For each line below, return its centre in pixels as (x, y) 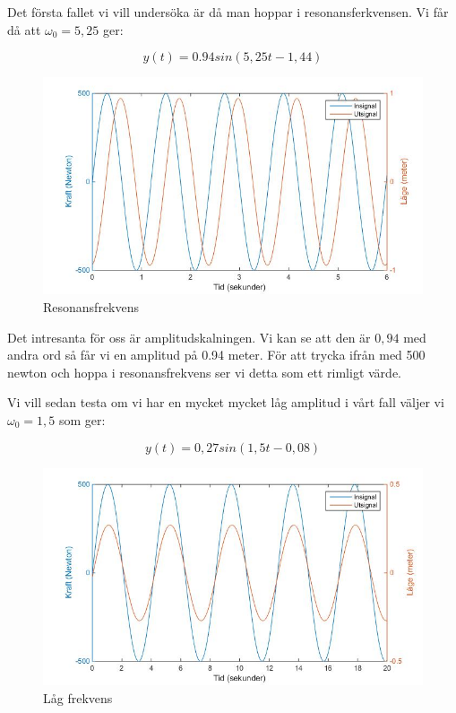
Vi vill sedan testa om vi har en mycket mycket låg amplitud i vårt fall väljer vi (226, 402)
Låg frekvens (78, 697)
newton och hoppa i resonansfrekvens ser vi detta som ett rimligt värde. (205, 372)
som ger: (82, 420)
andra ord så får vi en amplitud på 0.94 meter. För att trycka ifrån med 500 (216, 355)
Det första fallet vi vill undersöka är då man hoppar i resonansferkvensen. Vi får (228, 12)
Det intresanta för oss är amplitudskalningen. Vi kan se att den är (189, 337)
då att (24, 29)
